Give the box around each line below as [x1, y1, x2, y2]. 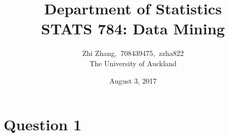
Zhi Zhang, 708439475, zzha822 [82, 48, 184, 58]
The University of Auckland [89, 57, 177, 68]
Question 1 [4, 114, 82, 135]
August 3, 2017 [109, 75, 157, 86]
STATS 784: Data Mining [41, 18, 225, 39]
